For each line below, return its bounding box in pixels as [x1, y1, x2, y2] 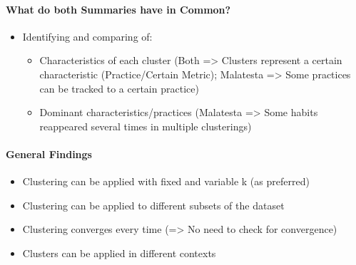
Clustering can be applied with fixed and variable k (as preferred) [22, 174, 310, 189]
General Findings [6, 146, 92, 161]
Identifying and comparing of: [22, 28, 153, 43]
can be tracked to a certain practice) [39, 80, 199, 95]
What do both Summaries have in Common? [6, 1, 231, 16]
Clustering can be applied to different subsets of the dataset [22, 197, 285, 212]
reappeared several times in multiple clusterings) [39, 118, 252, 133]
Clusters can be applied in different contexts [22, 245, 216, 260]
